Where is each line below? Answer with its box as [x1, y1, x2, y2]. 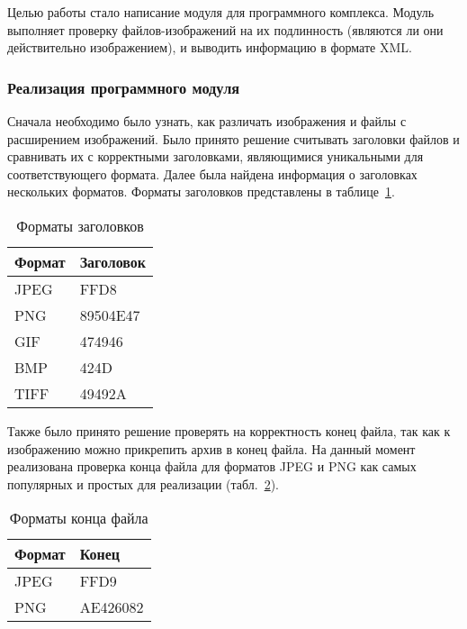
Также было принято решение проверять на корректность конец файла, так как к [7, 421, 451, 440]
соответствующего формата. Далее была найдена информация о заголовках [7, 164, 418, 183]
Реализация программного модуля [7, 76, 240, 98]
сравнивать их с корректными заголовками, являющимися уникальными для [7, 147, 424, 166]
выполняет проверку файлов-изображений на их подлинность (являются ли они [7, 20, 444, 39]
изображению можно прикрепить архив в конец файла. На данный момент [7, 439, 416, 458]
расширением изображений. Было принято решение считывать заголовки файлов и [7, 129, 460, 148]
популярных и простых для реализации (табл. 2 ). [7, 474, 279, 493]
